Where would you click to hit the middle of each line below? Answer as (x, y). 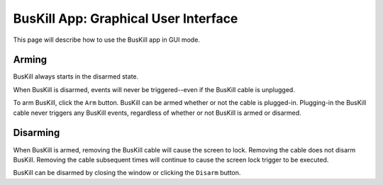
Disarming (37, 133)
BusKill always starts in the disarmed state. (76, 77)
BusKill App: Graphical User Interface (126, 18)
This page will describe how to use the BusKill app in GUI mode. (106, 40)
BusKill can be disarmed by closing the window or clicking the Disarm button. (127, 173)
